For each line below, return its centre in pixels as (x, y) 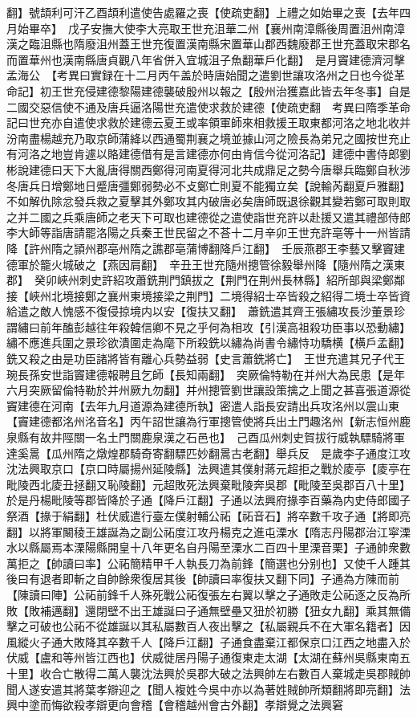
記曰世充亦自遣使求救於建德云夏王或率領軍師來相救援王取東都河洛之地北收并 (208, 122)
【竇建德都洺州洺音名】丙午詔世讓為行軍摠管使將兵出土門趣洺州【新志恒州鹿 (208, 421)
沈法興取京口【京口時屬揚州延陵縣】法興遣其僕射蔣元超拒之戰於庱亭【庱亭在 (208, 469)
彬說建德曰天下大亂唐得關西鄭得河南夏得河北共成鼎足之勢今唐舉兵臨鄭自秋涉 (208, 169)
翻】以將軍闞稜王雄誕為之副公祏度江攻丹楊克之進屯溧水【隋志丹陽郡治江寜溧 (208, 531)
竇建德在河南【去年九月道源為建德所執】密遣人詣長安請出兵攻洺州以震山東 (203, 405)
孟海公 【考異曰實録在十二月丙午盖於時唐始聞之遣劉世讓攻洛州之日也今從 (200, 75)
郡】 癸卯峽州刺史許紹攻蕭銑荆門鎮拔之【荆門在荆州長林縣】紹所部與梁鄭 (200, 280)
